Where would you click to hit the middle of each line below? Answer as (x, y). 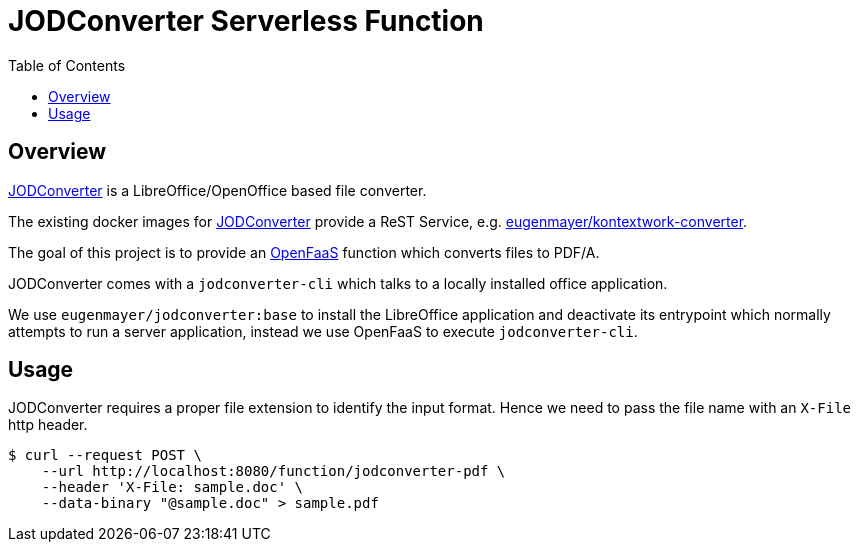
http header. (48, 425)
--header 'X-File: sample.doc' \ (172, 487)
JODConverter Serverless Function (246, 21)
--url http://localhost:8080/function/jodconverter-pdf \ (273, 471)
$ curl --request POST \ (105, 455)
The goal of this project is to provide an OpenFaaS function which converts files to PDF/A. (304, 252)
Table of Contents (67, 65)
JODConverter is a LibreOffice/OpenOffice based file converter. (217, 190)
